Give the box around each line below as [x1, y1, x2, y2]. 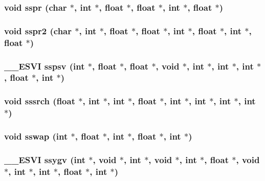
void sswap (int [4, 130, 68, 143]
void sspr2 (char [4, 24, 72, 37]
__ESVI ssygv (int [4, 153, 86, 166]
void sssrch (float [4, 95, 75, 107]
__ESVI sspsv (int [4, 59, 85, 72]
